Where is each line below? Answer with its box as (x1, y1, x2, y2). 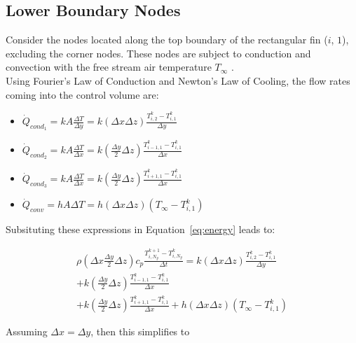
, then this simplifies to (90, 324, 190, 339)
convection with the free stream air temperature (6, 59, 212, 74)
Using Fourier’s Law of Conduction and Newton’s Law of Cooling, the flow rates (6, 73, 350, 87)
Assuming (6, 324, 48, 339)
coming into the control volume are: (6, 87, 159, 101)
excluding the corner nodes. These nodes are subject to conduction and (6, 45, 311, 60)
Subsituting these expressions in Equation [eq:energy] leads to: (6, 222, 275, 237)
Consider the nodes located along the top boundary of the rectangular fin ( (6, 32, 328, 47)
